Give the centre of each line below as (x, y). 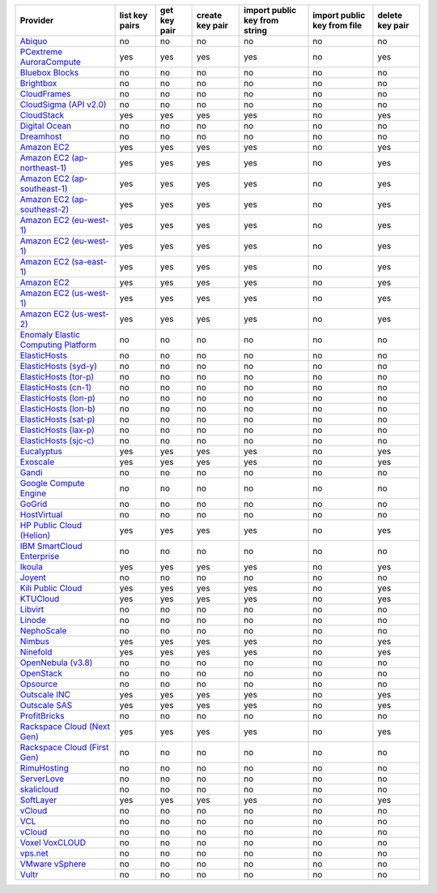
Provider (37, 20)
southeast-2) (45, 209)
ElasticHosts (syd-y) (58, 366)
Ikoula (32, 567)
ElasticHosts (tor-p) (57, 377)
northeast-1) (43, 168)
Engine (33, 493)
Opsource (39, 684)
